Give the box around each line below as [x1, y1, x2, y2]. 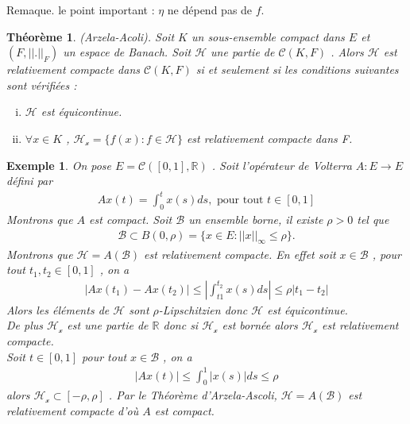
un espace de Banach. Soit [63, 44, 191, 60]
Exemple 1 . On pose [6, 156, 112, 173]
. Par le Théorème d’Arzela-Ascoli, [108, 387, 277, 403]
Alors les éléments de [6, 301, 110, 318]
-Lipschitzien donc [158, 301, 248, 318]
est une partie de [67, 317, 149, 333]
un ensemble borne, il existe [188, 211, 323, 228]
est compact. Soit [89, 211, 172, 228]
